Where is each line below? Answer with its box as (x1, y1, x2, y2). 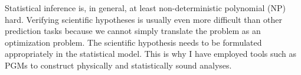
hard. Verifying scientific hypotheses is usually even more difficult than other (5, 13, 282, 25)
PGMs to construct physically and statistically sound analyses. (5, 59, 232, 71)
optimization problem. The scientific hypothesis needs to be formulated (5, 36, 262, 48)
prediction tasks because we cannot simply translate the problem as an (5, 25, 261, 37)
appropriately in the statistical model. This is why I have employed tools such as (5, 47, 297, 60)
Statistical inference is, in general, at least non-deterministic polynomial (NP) (5, 2, 286, 13)
